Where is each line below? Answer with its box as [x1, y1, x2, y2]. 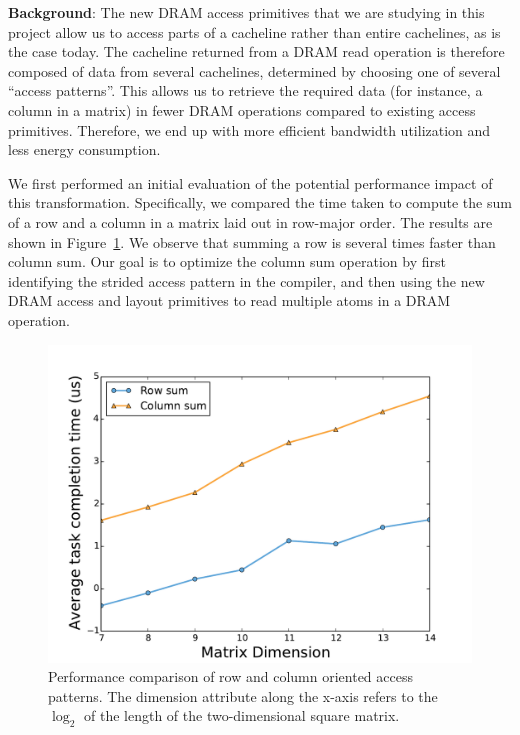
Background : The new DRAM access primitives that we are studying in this [8, 2, 485, 22]
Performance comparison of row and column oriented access [48, 666, 413, 687]
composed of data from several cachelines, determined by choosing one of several [8, 60, 501, 81]
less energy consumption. [8, 139, 161, 160]
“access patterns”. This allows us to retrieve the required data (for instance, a [8, 80, 483, 101]
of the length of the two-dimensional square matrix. [84, 705, 400, 726]
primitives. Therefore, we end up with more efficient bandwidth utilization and [8, 119, 491, 140]
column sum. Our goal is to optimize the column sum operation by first [8, 251, 446, 272]
